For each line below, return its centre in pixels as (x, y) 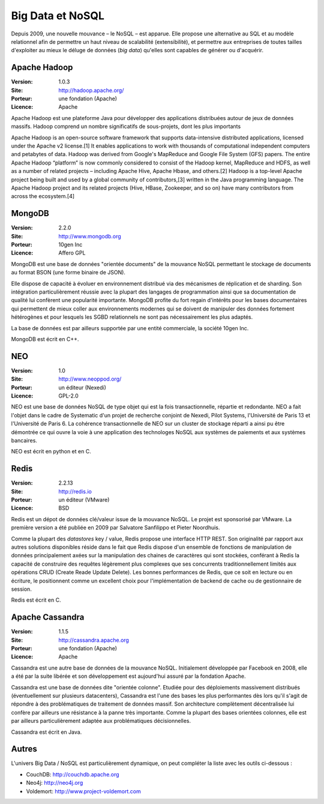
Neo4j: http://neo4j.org (55, 783)
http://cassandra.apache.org (94, 640)
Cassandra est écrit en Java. (46, 732)
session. (22, 589)
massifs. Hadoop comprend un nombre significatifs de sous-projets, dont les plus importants (126, 127)
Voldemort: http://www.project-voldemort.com (83, 791)
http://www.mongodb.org (90, 236)
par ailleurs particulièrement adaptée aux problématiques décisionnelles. (101, 721)
